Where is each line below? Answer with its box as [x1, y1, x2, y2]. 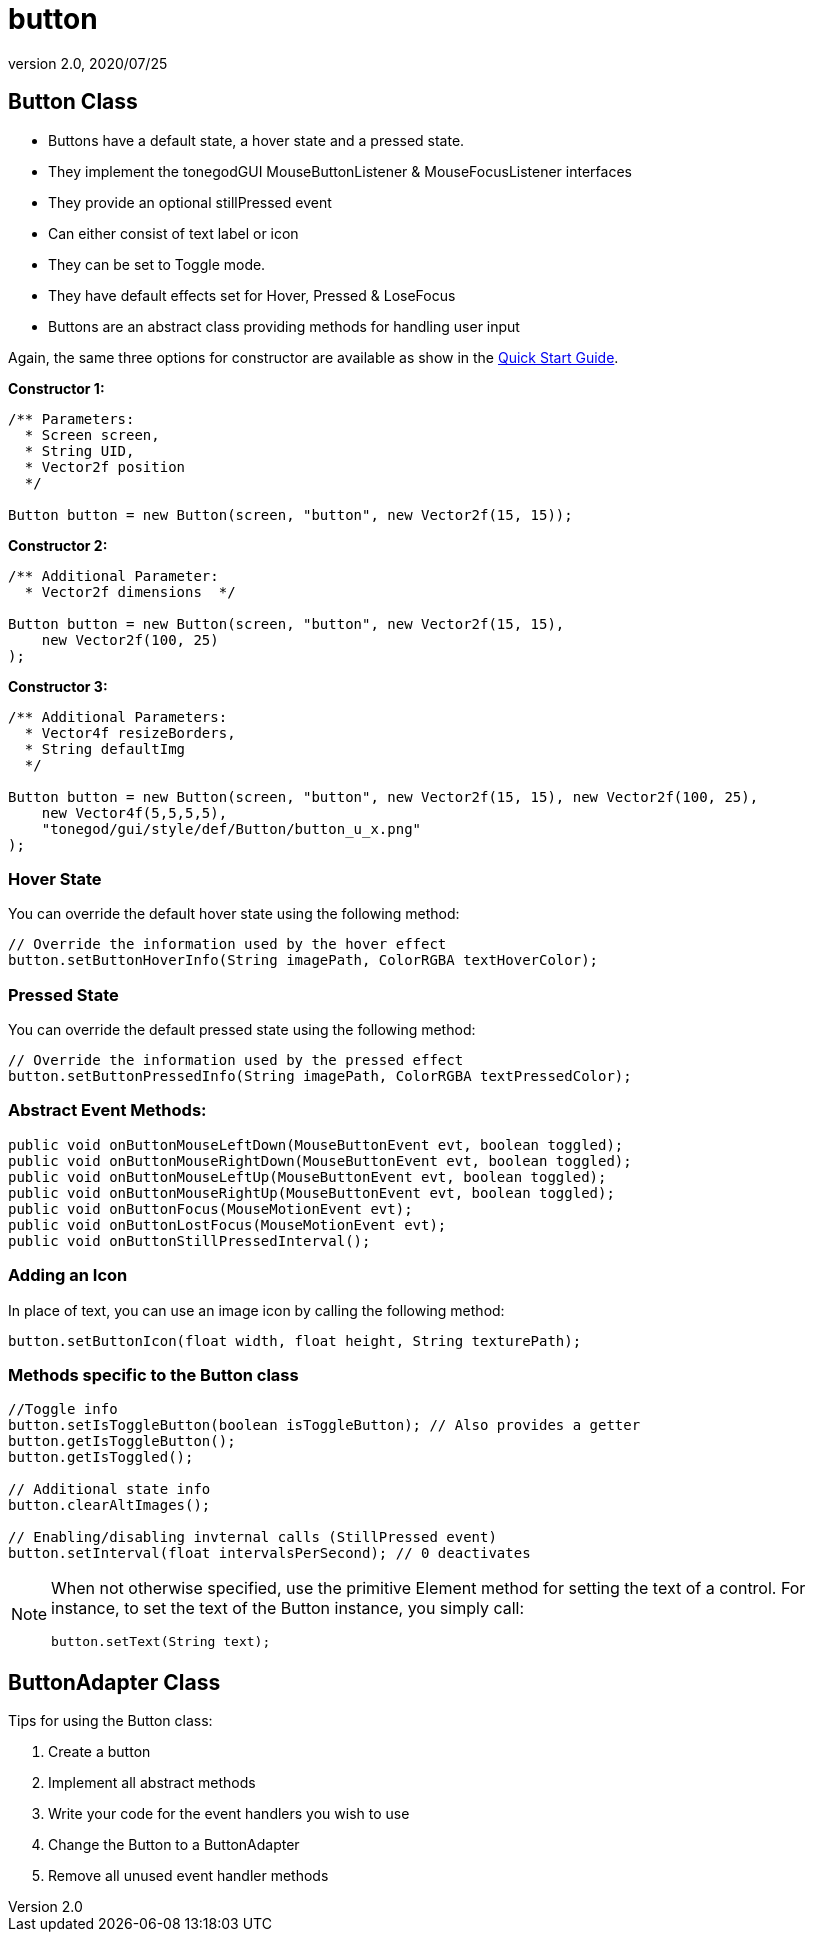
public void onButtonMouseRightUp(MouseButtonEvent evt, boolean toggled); [8, 1184, 615, 1201]
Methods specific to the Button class [8, 1364, 299, 1385]
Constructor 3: [8, 677, 108, 695]
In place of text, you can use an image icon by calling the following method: [8, 1301, 505, 1319]
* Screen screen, [24, 426, 160, 443]
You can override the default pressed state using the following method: [8, 1021, 476, 1039]
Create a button [48, 1743, 151, 1761]
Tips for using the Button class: [8, 1712, 213, 1730]
